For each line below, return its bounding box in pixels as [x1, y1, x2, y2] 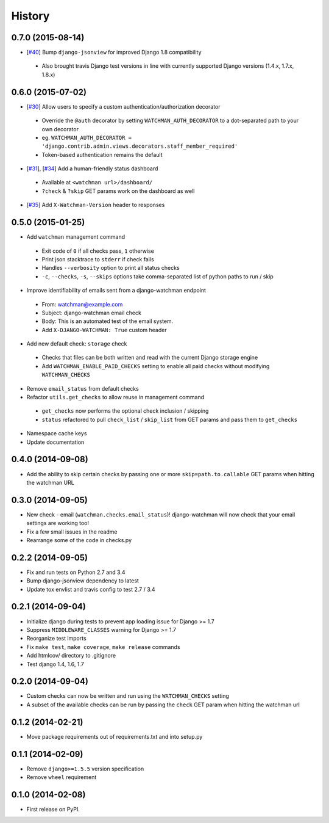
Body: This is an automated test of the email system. [41, 317, 174, 325]
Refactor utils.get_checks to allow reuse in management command [26, 394, 205, 401]
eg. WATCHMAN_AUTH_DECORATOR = [41, 134, 132, 141]
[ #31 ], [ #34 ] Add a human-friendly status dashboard [26, 165, 158, 172]
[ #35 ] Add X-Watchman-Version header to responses [26, 201, 165, 209]
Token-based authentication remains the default [41, 151, 163, 158]
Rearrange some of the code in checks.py [26, 536, 132, 543]
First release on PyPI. [26, 805, 80, 813]
